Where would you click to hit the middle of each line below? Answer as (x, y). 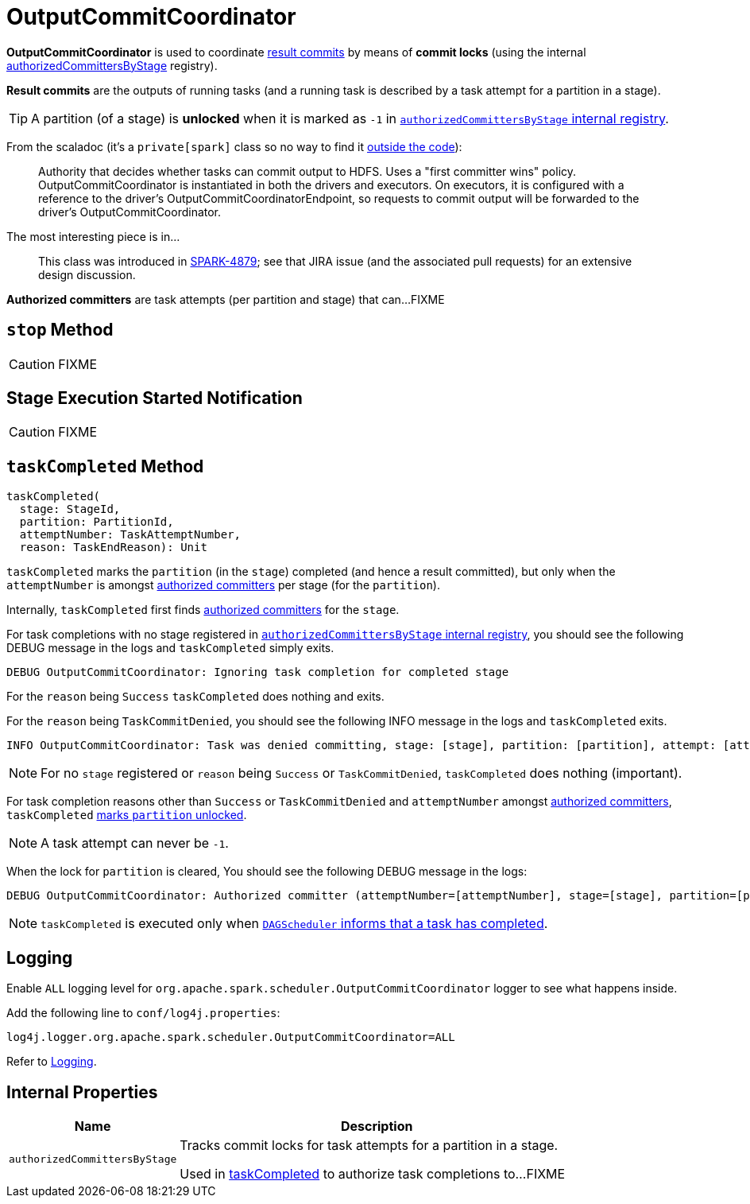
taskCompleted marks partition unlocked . (127, 815)
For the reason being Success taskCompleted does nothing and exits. (195, 697)
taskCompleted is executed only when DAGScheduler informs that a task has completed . (294, 924)
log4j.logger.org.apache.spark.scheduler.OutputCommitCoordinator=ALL (231, 1037)
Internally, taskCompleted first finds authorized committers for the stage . (203, 610)
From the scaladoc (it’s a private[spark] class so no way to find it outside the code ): (234, 146)
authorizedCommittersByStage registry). (112, 65)
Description (377, 1126)
